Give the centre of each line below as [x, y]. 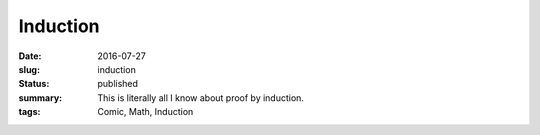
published [118, 84]
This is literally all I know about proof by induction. [201, 97]
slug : [29, 69]
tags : [29, 112]
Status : [34, 84]
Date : [30, 56]
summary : [40, 97]
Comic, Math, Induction [145, 112]
